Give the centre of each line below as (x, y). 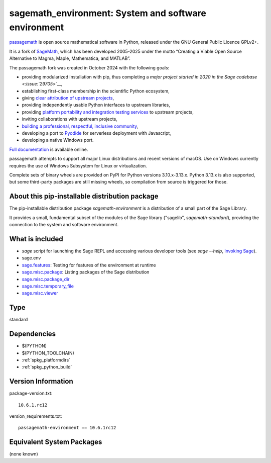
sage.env (31, 258)
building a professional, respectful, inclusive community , (80, 126)
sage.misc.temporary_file (48, 286)
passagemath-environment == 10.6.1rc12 (67, 428)
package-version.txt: (31, 393)
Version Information (41, 381)
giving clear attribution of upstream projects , (68, 98)
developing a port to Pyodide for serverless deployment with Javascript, (97, 133)
